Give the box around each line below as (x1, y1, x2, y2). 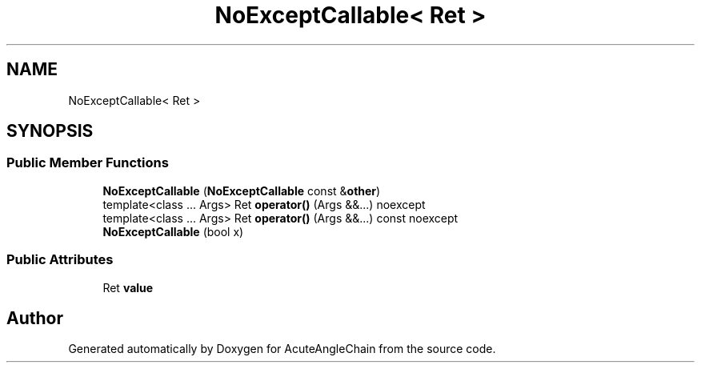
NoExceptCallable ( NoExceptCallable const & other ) (102, 183, 381, 198)
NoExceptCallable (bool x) (102, 224, 244, 239)
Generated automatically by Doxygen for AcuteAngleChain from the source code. (68, 342, 496, 356)
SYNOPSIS (6, 121, 94, 142)
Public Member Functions (6, 154, 169, 171)
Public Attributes (6, 251, 114, 268)
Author (6, 307, 63, 328)
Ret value (102, 280, 154, 295)
